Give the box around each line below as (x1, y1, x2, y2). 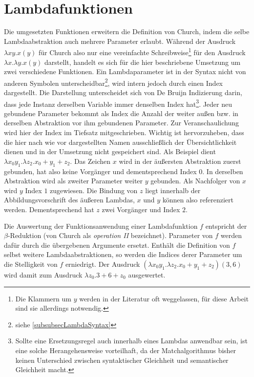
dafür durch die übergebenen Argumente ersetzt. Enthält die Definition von (4, 239, 230, 250)
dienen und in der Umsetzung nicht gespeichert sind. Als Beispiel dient (4, 146, 216, 157)
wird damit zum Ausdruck (4, 269, 83, 279)
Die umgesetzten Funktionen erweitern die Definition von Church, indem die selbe (4, 26, 250, 37)
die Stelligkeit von (4, 258, 58, 269)
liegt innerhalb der (145, 185, 201, 195)
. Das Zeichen (70, 156, 111, 166)
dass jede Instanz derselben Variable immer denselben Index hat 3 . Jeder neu (4, 97, 233, 109)
